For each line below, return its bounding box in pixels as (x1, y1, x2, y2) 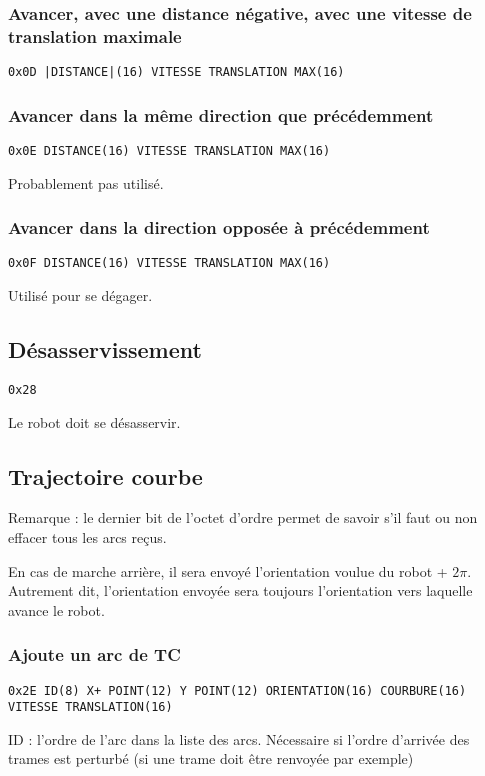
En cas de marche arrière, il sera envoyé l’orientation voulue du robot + (8, 560, 448, 581)
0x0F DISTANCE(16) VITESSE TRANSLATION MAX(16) (8, 256, 331, 271)
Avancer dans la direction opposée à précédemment (8, 215, 430, 240)
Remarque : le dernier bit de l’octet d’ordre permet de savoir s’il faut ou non (8, 507, 478, 528)
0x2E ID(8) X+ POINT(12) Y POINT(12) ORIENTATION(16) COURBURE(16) (8, 683, 467, 698)
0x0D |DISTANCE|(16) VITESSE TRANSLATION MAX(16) (8, 65, 345, 80)
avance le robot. (8, 599, 105, 620)
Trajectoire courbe (8, 460, 203, 491)
